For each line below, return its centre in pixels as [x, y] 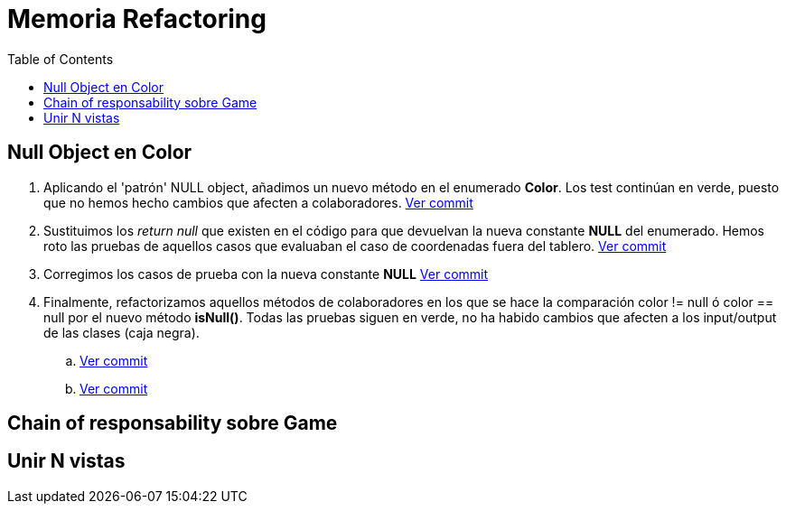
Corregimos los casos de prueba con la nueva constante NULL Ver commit [266, 274]
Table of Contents [61, 59]
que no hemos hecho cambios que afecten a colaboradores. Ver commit [258, 202]
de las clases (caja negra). [122, 332]
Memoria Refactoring [137, 19]
